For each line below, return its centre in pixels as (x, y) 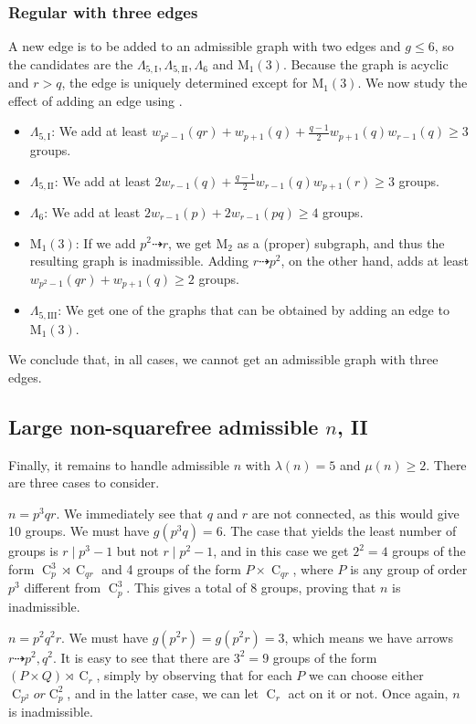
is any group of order (409, 569)
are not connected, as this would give (355, 513)
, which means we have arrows (369, 637)
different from (63, 588)
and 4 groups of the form (171, 569)
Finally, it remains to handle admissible (119, 464)
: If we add (106, 242)
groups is (33, 551)
